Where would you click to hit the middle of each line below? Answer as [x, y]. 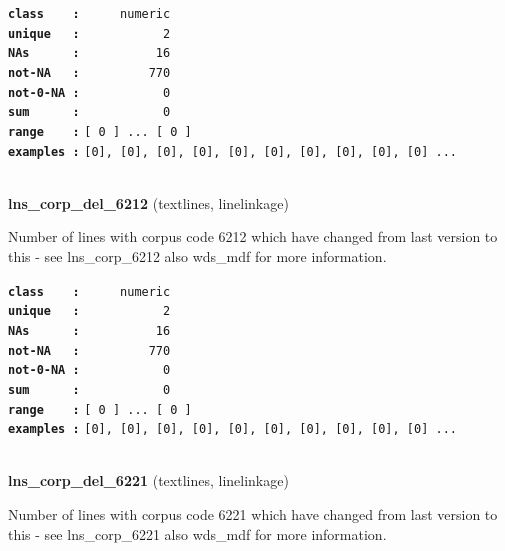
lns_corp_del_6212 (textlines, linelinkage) [148, 202]
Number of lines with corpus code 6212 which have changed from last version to [253, 236]
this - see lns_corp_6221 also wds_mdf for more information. [197, 533]
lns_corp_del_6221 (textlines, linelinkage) [148, 480]
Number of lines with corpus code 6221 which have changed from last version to [253, 514]
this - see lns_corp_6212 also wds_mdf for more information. [197, 256]
